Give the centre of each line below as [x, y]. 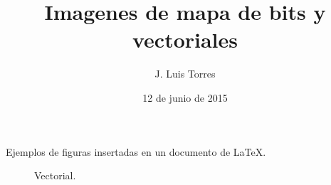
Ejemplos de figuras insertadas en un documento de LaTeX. [136, 151]
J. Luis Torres [185, 74]
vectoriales [185, 39]
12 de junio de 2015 [185, 97]
